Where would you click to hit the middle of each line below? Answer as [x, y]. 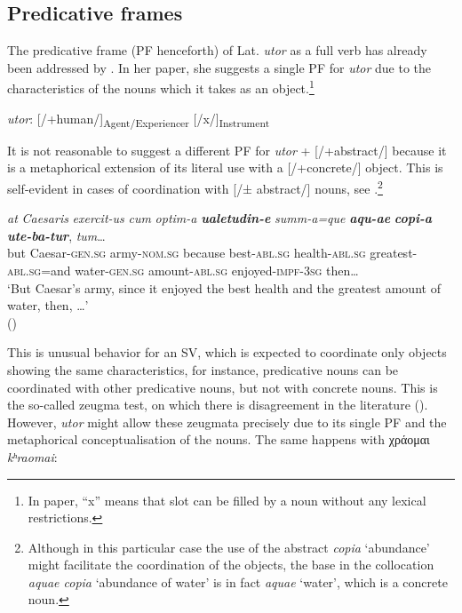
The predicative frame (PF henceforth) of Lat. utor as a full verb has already [217, 50]
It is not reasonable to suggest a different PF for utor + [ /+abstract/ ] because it [227, 150]
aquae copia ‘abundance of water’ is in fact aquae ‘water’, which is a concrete [238, 581]
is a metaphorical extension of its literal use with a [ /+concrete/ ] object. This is [225, 167]
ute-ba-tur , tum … [56, 235]
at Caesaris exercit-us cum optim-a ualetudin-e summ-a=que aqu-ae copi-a [220, 218]
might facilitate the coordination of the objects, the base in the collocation [231, 565]
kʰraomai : [32, 456]
